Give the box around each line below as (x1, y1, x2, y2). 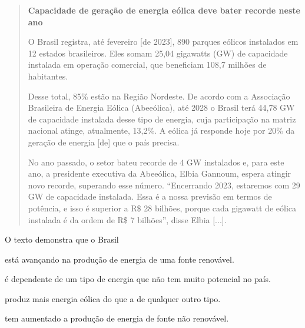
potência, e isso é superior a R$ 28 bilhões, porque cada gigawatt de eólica (28, 201, 296, 214)
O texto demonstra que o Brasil (5, 233, 119, 246)
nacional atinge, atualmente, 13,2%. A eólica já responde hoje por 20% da (28, 124, 295, 137)
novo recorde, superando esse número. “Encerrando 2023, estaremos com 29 (28, 178, 300, 191)
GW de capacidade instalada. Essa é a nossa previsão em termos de (28, 190, 272, 203)
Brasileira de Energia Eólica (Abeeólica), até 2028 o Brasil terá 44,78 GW (28, 101, 295, 114)
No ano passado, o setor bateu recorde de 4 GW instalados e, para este (28, 155, 284, 168)
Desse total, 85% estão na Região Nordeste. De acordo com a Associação (28, 90, 290, 102)
